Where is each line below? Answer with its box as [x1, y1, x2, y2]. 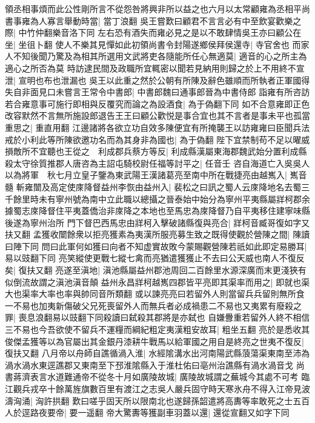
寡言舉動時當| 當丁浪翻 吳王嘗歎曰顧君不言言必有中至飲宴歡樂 [47, 14, 293, 27]
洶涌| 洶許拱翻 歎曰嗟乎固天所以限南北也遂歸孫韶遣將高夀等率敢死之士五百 [13, 394, 310, 407]
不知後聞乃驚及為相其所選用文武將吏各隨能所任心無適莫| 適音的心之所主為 [13, 50, 307, 62]
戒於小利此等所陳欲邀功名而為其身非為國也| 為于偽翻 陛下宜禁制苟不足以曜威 [5, 133, 310, 145]
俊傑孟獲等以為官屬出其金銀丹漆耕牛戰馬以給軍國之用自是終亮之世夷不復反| [5, 335, 304, 347]
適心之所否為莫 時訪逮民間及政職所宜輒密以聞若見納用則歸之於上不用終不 [5, 61, 296, 74]
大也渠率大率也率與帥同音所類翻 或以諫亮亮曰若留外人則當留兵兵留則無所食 [5, 287, 305, 300]
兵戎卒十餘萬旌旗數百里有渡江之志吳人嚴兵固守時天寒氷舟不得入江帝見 [21, 382, 302, 395]
